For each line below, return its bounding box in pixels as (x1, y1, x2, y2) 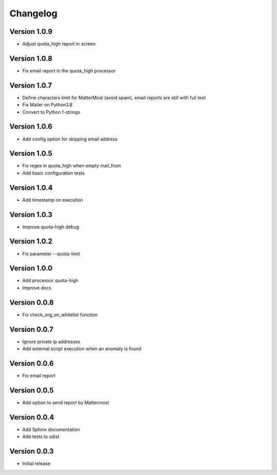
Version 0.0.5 (9, 386, 54, 394)
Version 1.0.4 (9, 183, 53, 192)
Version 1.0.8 (9, 54, 52, 63)
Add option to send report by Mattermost (22, 399, 109, 405)
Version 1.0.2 (9, 237, 53, 246)
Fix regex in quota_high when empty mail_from (22, 163, 122, 169)
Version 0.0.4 (9, 413, 54, 422)
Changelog (9, 8, 57, 19)
